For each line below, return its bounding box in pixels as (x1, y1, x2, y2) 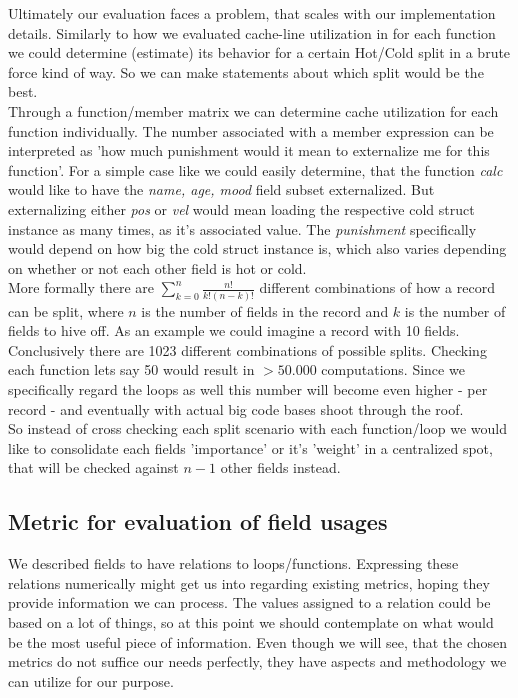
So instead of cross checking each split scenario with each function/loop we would (8, 418, 507, 439)
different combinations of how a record (259, 277, 495, 298)
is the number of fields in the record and (141, 300, 389, 321)
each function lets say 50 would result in (8, 359, 255, 380)
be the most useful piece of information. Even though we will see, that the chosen (8, 631, 508, 652)
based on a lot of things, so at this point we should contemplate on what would (8, 611, 494, 632)
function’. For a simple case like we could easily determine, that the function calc (8, 159, 503, 180)
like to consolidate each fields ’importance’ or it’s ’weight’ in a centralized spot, (8, 437, 493, 458)
